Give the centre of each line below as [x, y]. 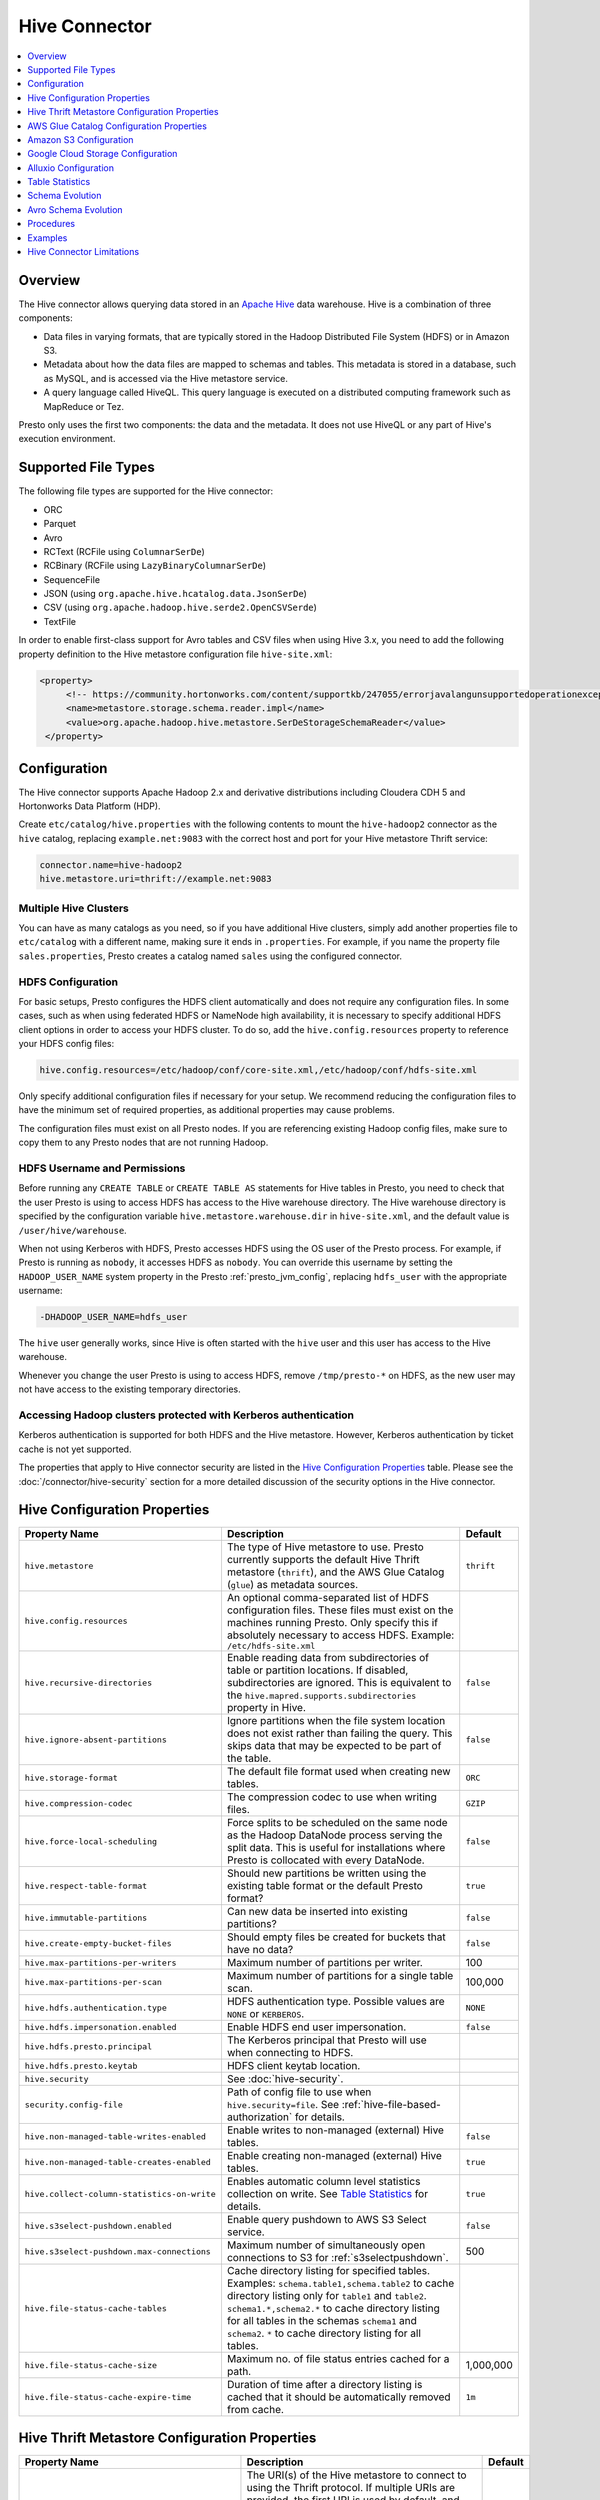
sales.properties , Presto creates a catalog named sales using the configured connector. [210, 956]
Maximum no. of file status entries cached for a [338, 2359]
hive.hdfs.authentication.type [95, 2007]
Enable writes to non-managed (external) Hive [335, 2130]
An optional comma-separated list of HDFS [327, 1598]
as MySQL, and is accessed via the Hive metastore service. [166, 378]
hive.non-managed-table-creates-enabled [118, 2161]
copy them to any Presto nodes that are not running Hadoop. [143, 1142]
